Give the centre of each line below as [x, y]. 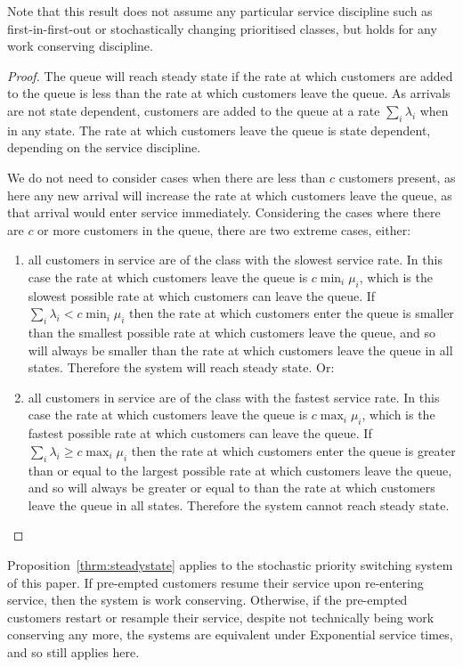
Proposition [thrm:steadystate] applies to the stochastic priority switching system [230, 565]
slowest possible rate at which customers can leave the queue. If [202, 295]
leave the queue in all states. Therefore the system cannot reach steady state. [239, 504]
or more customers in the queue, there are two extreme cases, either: [224, 229]
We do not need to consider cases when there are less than [167, 177]
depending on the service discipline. [104, 147]
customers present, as [397, 177]
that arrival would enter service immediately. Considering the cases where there [224, 212]
